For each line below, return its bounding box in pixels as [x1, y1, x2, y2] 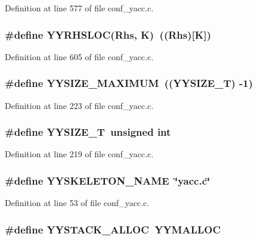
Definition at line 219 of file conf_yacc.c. [5, 148, 154, 160]
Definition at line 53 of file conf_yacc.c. [5, 197, 150, 209]
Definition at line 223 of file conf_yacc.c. [5, 99, 154, 111]
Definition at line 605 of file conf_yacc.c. [5, 50, 154, 63]
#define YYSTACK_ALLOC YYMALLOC [5, 222, 221, 236]
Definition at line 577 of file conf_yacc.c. [5, 2, 154, 14]
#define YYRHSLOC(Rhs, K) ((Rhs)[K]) [5, 27, 211, 42]
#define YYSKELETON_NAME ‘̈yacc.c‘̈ [5, 173, 210, 188]
